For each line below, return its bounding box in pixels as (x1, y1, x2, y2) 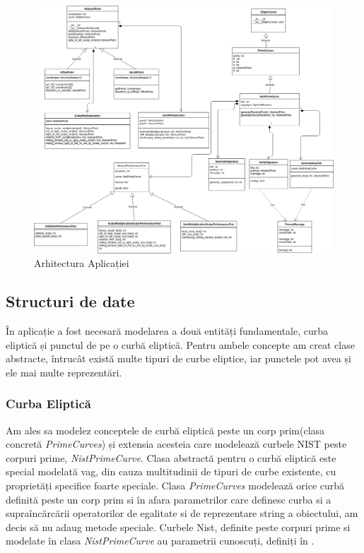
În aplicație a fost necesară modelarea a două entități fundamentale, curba (6, 323, 329, 338)
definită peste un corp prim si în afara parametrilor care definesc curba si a (6, 492, 331, 506)
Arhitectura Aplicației (34, 256, 129, 270)
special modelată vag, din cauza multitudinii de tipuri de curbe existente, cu (6, 464, 336, 479)
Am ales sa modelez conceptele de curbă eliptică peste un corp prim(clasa (6, 422, 325, 437)
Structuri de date (6, 290, 135, 312)
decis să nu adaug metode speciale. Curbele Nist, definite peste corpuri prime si (6, 519, 351, 534)
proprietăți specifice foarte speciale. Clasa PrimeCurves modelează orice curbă (6, 478, 345, 493)
